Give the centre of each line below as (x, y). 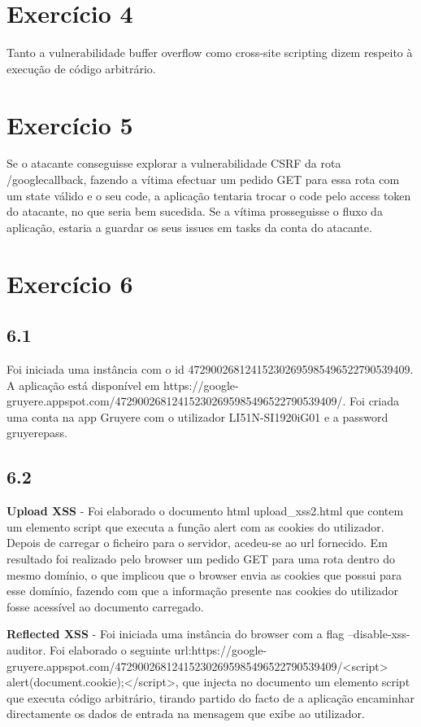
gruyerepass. (37, 433)
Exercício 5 (70, 124)
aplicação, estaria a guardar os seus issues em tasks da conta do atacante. (189, 227)
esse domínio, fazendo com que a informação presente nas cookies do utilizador (202, 591)
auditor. (26, 649)
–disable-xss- (379, 634)
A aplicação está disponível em (83, 385)
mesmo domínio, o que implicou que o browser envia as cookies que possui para (204, 574)
